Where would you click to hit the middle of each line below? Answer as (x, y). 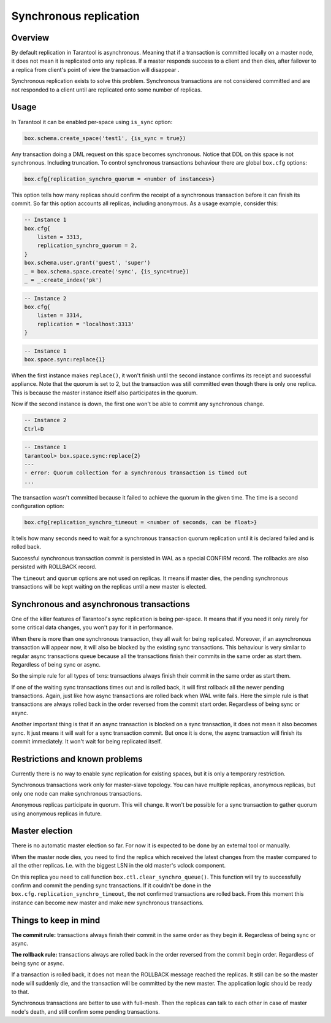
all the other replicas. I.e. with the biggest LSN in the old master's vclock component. (119, 866)
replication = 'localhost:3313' (86, 324)
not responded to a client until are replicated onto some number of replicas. (107, 90)
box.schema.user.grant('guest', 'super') (87, 263)
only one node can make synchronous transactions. (77, 793)
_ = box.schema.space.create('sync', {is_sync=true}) (107, 271)
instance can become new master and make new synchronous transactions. (108, 903)
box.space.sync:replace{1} (65, 360)
